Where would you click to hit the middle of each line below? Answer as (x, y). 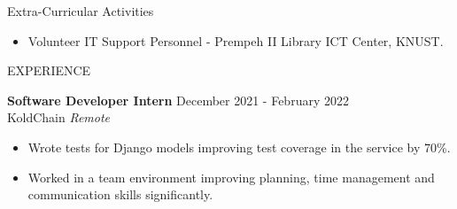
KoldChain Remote (59, 117)
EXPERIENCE (49, 70)
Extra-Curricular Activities (81, 11)
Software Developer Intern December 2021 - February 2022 (178, 100)
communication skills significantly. (120, 194)
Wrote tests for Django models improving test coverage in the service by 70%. (239, 147)
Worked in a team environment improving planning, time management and (231, 177)
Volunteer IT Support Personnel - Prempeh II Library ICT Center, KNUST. (236, 40)
